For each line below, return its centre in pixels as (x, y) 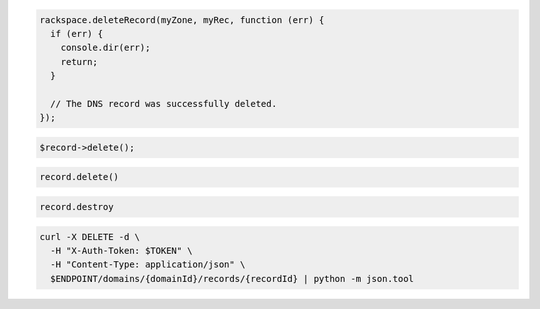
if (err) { (77, 33)
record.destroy (76, 207)
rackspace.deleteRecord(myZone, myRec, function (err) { (182, 19)
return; (79, 61)
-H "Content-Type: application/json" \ (148, 264)
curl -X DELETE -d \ (89, 236)
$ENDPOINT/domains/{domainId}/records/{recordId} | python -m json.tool (232, 278)
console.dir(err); (105, 48)
